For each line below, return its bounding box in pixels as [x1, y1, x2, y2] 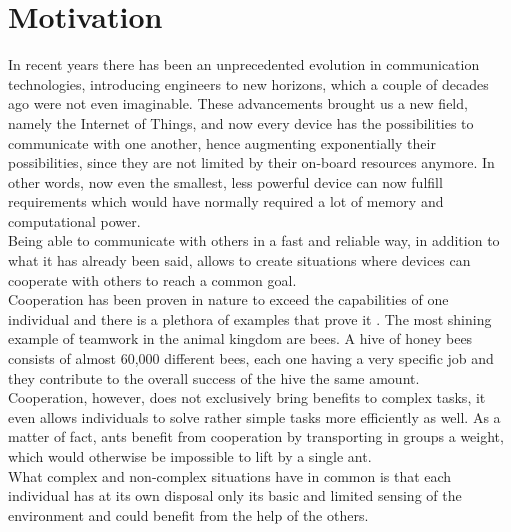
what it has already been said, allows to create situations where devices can [8, 250, 471, 271]
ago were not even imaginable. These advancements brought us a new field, [8, 93, 468, 114]
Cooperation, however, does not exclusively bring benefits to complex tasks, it [8, 387, 486, 408]
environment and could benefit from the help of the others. [8, 504, 369, 525]
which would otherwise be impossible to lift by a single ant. [8, 446, 372, 466]
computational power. [8, 210, 141, 231]
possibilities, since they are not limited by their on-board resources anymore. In [8, 152, 495, 173]
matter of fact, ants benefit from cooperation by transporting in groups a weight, [8, 426, 504, 447]
